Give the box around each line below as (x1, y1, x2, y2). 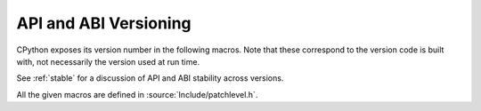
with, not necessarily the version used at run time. (16, 56, 200, 67)
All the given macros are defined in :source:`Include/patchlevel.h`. (16, 89, 258, 99)
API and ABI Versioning (16, 13, 192, 33)
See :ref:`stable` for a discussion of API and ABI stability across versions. (16, 73, 284, 83)
